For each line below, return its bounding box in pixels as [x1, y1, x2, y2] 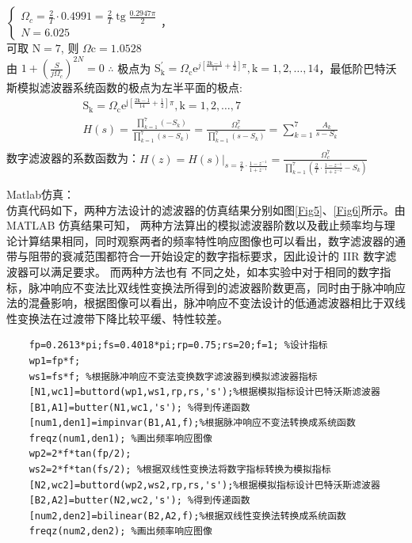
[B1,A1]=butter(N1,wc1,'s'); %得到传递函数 [29, 401, 250, 413]
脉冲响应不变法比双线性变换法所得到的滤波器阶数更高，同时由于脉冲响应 [28, 279, 406, 295]
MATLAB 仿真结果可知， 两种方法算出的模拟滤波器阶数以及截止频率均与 [6, 217, 384, 234]
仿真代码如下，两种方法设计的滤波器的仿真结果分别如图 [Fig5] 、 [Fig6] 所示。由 [6, 201, 406, 218]
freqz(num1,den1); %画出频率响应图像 [29, 432, 212, 444]
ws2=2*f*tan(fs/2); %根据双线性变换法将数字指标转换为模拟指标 [29, 464, 331, 476]
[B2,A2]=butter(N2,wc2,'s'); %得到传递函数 [29, 495, 250, 507]
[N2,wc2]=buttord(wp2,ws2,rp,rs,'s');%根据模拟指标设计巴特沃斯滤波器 [29, 479, 380, 491]
